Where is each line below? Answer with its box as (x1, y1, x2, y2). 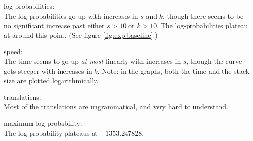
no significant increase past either (4, 20, 105, 30)
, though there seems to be (162, 10, 244, 21)
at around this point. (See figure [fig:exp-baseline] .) (4, 29, 158, 40)
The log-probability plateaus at (4, 127, 98, 138)
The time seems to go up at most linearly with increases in (4, 56, 181, 66)
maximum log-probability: (4, 117, 82, 128)
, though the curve (186, 56, 242, 66)
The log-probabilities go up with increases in (4, 10, 138, 21)
